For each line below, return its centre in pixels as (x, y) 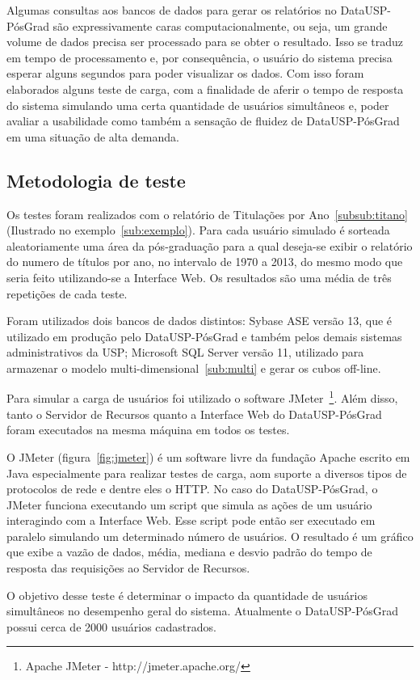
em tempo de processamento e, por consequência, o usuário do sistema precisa (199, 57)
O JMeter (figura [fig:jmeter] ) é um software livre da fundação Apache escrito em (208, 456)
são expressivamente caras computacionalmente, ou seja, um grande (220, 25)
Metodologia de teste (96, 180)
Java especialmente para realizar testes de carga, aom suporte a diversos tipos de (207, 473)
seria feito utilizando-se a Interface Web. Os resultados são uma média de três (199, 277)
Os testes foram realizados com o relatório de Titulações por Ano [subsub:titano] (207, 214)
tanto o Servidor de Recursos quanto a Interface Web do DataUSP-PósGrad (194, 414)
